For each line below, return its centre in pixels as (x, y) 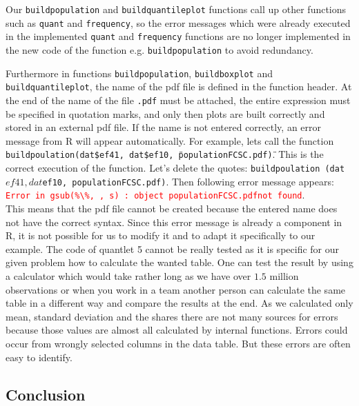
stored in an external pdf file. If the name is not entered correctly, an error (164, 127)
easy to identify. (39, 357)
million (284, 275)
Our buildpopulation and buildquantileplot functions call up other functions (176, 9)
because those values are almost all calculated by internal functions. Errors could (177, 330)
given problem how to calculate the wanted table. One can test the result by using (179, 262)
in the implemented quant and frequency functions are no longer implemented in (178, 36)
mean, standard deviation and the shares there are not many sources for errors (172, 316)
